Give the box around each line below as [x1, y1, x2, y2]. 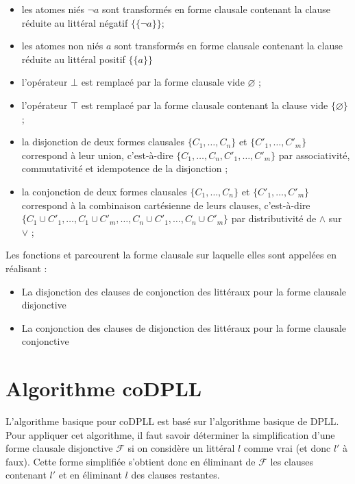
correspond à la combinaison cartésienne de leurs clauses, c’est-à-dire [21, 197, 310, 212]
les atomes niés [21, 2, 84, 16]
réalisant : [5, 261, 47, 275]
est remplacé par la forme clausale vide [81, 75, 245, 89]
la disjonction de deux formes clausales [21, 134, 184, 149]
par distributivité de [231, 211, 317, 226]
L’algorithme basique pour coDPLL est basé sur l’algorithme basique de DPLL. [5, 414, 339, 428]
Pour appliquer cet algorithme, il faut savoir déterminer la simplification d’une [5, 427, 335, 441]
